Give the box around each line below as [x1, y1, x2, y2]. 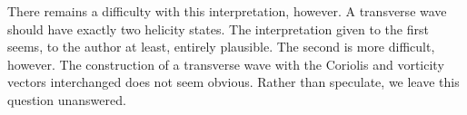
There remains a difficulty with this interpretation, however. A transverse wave [7, 2, 447, 20]
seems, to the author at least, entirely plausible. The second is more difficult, [7, 37, 435, 56]
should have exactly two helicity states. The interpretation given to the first [7, 19, 429, 38]
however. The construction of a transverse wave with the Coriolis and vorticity [7, 54, 444, 73]
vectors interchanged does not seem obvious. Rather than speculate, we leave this [7, 72, 460, 91]
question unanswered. [7, 90, 126, 109]
